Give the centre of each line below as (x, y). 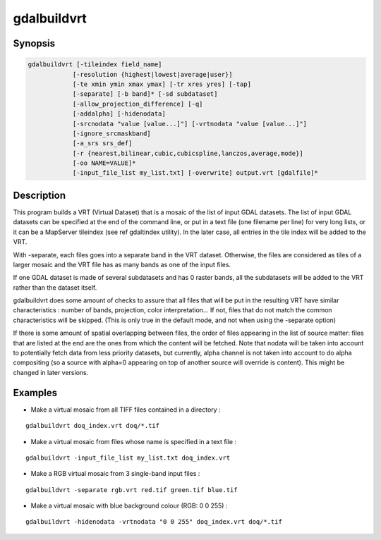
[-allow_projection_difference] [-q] (138, 104)
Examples (35, 392)
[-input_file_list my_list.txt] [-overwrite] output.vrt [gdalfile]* (195, 173)
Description (40, 195)
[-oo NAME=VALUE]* (104, 163)
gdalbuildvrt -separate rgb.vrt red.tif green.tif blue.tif (132, 490)
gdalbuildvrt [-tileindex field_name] (95, 65)
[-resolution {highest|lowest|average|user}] (152, 74)
